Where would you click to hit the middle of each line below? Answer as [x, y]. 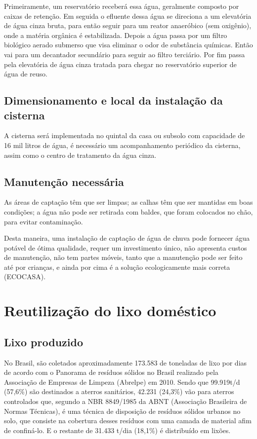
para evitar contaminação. [43, 221]
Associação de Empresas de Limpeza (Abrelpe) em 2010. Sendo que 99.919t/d [122, 382]
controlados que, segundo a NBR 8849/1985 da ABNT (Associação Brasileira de [126, 401]
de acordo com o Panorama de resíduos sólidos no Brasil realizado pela [111, 372]
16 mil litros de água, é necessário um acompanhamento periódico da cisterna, [122, 145]
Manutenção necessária [64, 181]
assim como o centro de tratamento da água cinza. [80, 155]
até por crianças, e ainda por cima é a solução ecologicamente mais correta [117, 267]
